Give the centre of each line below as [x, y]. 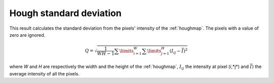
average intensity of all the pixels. [44, 73]
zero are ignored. [27, 35]
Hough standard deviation [65, 13]
